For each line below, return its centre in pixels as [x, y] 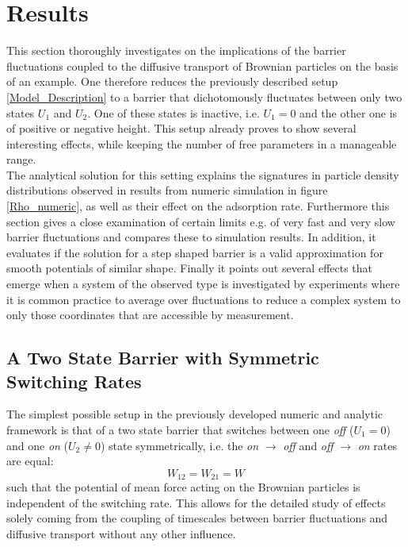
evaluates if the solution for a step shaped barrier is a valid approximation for [195, 252]
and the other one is [349, 112]
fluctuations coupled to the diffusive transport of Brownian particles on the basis [202, 65]
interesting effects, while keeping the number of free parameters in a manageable [202, 143]
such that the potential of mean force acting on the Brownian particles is [183, 487]
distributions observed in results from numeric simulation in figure [167, 190]
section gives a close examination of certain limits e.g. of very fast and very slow [201, 221]
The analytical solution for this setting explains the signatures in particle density [203, 174]
